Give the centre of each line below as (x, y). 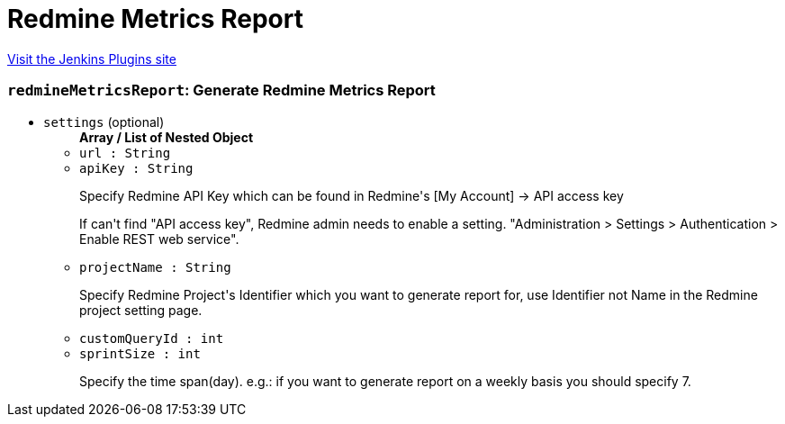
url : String (125, 153)
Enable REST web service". (159, 239)
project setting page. (141, 310)
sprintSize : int (140, 353)
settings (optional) (104, 122)
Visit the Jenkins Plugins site (92, 59)
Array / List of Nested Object (167, 137)
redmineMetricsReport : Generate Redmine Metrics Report (221, 90)
